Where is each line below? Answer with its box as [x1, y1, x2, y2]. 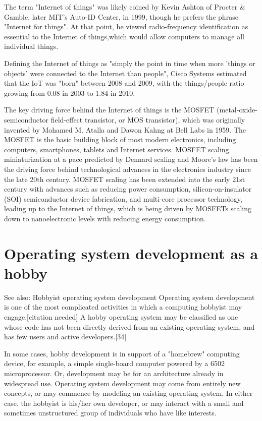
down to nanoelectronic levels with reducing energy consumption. [4, 213, 206, 223]
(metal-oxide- [217, 104, 257, 115]
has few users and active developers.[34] [4, 331, 127, 342]
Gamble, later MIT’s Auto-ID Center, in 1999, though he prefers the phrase [4, 11, 238, 22]
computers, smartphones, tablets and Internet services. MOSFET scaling [4, 144, 229, 154]
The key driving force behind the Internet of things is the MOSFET [4, 104, 215, 115]
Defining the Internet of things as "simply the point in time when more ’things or [4, 57, 255, 68]
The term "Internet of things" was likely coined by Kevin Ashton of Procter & [4, 2, 245, 12]
